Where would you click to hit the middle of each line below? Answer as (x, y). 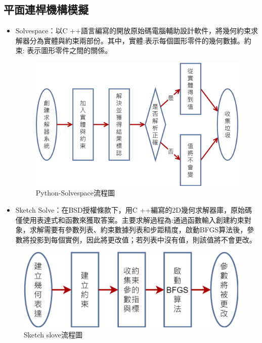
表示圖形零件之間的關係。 (70, 50)
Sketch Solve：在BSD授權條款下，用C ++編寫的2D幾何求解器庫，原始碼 (134, 210)
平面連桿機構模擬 (46, 9)
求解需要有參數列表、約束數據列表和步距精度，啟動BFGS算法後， (138, 230)
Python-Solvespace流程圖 (75, 193)
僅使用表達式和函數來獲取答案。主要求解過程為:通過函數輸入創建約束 (130, 219)
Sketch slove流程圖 (53, 334)
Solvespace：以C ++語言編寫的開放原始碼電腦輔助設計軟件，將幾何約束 (133, 31)
